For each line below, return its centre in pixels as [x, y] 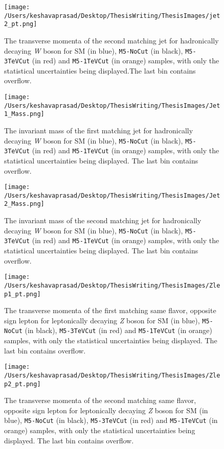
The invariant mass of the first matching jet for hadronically [99, 131]
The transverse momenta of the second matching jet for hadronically [111, 40]
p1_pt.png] [23, 294]
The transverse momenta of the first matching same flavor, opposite [110, 310]
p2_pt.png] [23, 384]
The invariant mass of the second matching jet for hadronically [103, 220]
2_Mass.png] [24, 204]
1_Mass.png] [24, 114]
